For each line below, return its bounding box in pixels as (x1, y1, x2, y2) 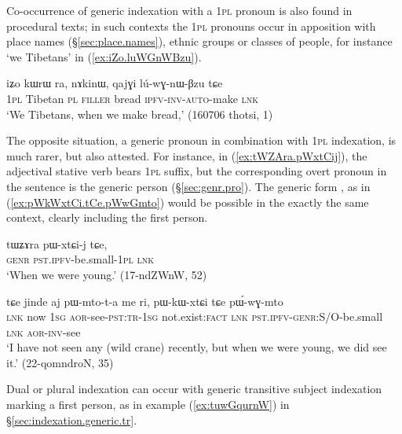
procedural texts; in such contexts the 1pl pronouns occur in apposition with (6, 17, 376, 34)
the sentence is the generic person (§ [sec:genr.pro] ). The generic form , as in (6, 178, 371, 194)
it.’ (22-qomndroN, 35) (6, 354, 114, 370)
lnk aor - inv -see (6, 323, 81, 340)
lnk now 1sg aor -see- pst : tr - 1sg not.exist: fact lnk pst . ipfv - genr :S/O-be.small (6, 308, 383, 325)
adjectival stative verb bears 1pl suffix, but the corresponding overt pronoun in (6, 163, 387, 179)
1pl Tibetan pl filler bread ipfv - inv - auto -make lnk (6, 90, 259, 106)
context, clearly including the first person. (6, 209, 208, 226)
